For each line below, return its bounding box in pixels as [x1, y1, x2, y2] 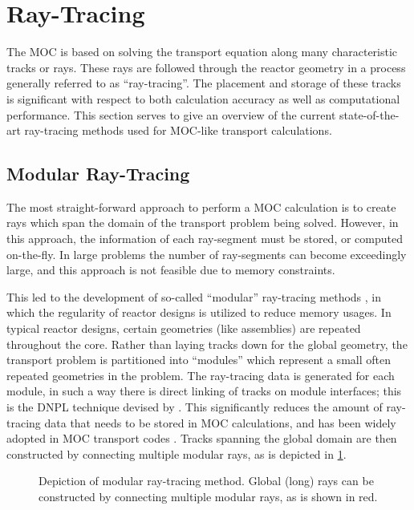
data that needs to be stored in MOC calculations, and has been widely [44, 414, 396, 431]
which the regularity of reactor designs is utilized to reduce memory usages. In [6, 304, 392, 321]
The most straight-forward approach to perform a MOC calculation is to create [6, 198, 396, 215]
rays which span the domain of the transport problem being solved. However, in [6, 214, 399, 231]
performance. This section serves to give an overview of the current [6, 106, 336, 123]
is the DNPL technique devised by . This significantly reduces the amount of [6, 399, 383, 415]
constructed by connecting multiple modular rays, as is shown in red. [39, 488, 378, 504]
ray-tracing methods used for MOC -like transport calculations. [24, 122, 332, 139]
